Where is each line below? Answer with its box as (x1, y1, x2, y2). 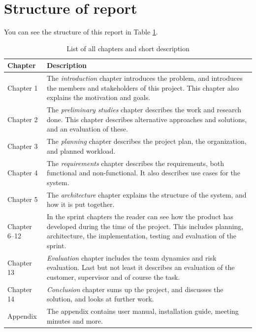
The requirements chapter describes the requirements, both (46, 158, 224, 168)
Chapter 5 (7, 194, 38, 204)
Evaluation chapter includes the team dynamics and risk (46, 252, 217, 263)
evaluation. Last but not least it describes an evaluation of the (46, 262, 235, 272)
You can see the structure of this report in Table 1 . (4, 27, 158, 37)
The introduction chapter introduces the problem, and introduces (46, 73, 243, 83)
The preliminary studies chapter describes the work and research (46, 104, 242, 115)
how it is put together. (46, 199, 115, 209)
